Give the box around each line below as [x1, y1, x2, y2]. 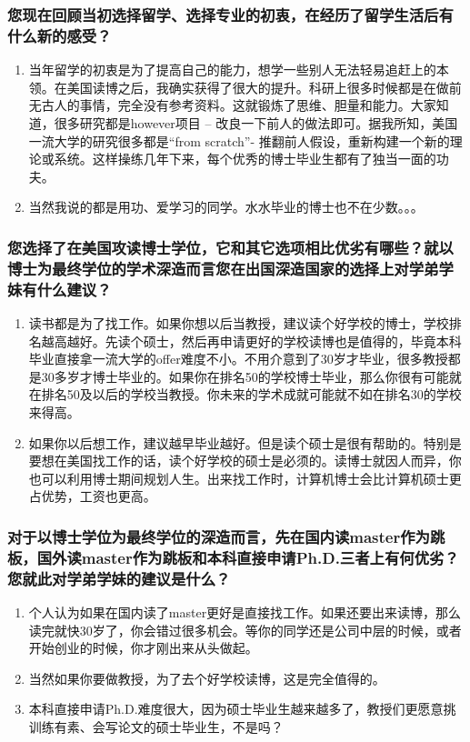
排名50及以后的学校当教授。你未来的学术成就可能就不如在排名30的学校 [41, 385, 462, 404]
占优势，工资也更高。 [28, 486, 156, 506]
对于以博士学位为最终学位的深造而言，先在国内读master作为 [7, 525, 430, 547]
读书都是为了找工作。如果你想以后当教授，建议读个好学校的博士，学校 [28, 313, 449, 332]
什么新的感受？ [7, 24, 112, 46]
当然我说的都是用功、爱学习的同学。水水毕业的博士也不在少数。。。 [28, 197, 424, 216]
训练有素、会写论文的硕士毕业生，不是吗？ [28, 717, 284, 736]
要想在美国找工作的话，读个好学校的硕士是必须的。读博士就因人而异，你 [28, 451, 462, 470]
